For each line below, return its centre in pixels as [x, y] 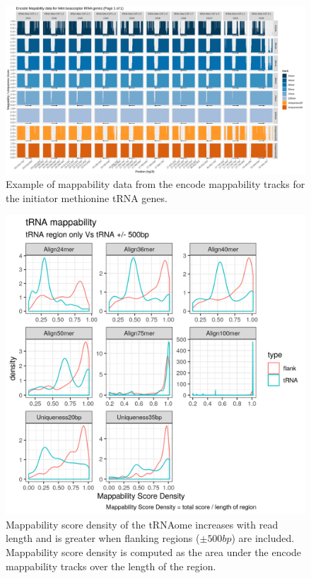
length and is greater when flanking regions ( [103, 538]
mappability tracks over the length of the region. [111, 566]
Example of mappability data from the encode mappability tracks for [155, 184]
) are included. [263, 538]
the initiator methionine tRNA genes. [87, 197]
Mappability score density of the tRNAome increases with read [142, 524]
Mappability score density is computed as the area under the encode [154, 552]
